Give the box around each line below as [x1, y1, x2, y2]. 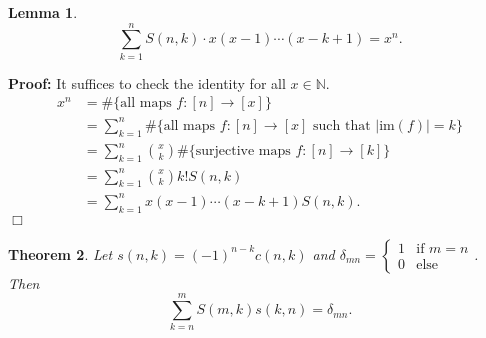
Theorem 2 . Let [8, 243, 113, 264]
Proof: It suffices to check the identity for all [8, 72, 286, 93]
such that [312, 118, 371, 133]
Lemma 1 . [8, 2, 78, 22]
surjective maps [195, 144, 291, 159]
